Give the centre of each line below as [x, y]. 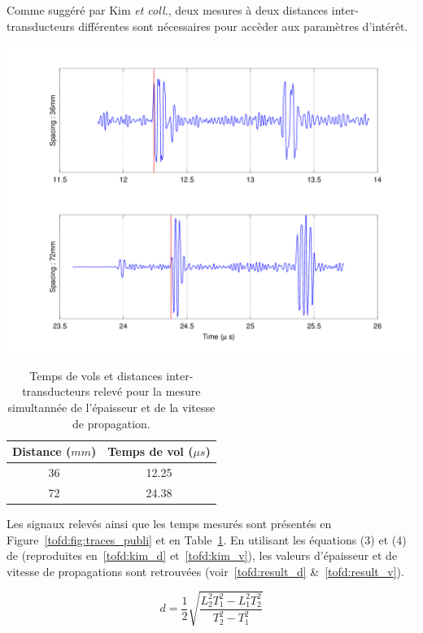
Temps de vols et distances [96, 375]
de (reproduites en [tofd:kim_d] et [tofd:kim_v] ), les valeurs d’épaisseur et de [202, 555]
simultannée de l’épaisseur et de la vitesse [111, 407]
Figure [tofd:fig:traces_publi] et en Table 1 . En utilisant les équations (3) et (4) [207, 539]
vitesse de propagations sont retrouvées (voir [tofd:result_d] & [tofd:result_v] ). [205, 571]
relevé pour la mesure [147, 391]
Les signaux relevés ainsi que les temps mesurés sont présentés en [169, 523]
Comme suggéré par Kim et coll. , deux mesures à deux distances [168, 10]
